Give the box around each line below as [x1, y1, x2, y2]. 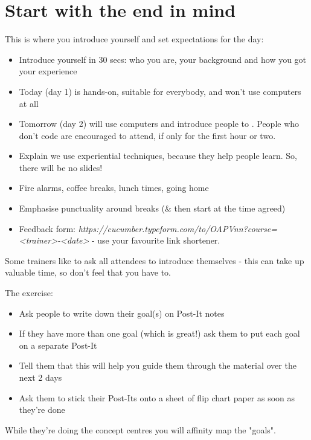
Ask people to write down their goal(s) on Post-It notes [19, 306, 225, 319]
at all [19, 97, 39, 109]
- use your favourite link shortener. [91, 234, 220, 247]
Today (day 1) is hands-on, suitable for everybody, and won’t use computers [19, 85, 301, 97]
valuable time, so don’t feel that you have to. [5, 266, 172, 279]
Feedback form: [19, 222, 75, 235]
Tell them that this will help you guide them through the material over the [19, 359, 297, 372]
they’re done [19, 403, 65, 416]
